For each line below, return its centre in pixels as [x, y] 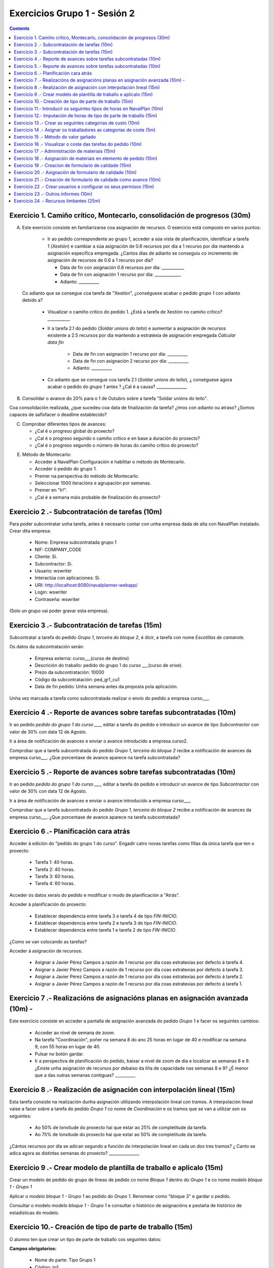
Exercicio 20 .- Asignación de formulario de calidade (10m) [75, 172]
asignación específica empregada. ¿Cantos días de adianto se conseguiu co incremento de [143, 253]
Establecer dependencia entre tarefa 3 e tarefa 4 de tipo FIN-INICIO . [106, 916]
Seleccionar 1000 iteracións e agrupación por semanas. [93, 483]
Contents [20, 28]
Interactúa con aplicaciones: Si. [68, 578]
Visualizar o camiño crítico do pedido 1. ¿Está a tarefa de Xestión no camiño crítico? [135, 311]
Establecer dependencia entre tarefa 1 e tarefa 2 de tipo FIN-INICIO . [106, 930]
